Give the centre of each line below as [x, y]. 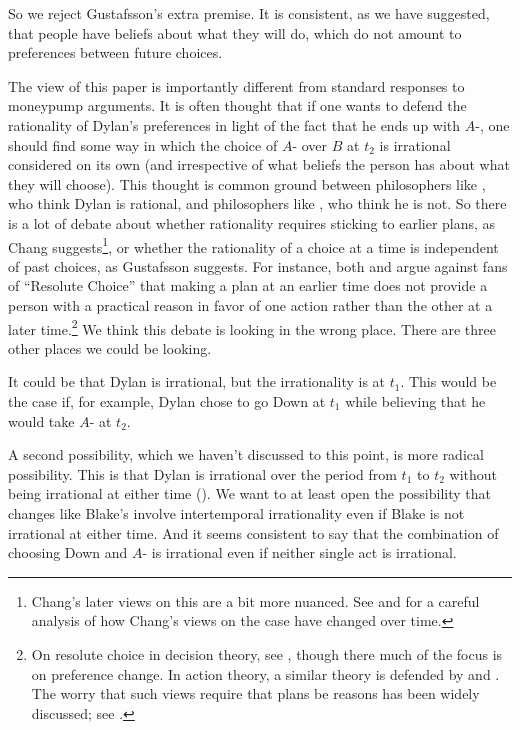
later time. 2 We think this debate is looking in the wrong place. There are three [252, 327]
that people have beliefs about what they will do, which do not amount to [235, 32]
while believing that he [415, 401]
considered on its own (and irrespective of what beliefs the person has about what [259, 164]
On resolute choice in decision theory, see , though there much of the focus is [267, 653]
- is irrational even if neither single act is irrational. [299, 552]
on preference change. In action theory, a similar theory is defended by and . [265, 673]
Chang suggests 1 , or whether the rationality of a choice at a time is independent [253, 245]
